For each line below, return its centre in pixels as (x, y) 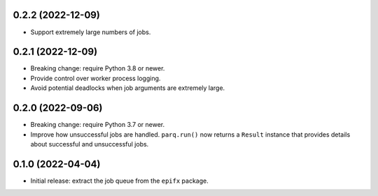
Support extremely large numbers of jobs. (91, 32)
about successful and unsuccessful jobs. (90, 144)
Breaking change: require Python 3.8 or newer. (98, 68)
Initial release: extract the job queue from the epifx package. (120, 181)
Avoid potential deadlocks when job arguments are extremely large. (128, 88)
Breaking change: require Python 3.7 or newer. (98, 125)
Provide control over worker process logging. (96, 78)
